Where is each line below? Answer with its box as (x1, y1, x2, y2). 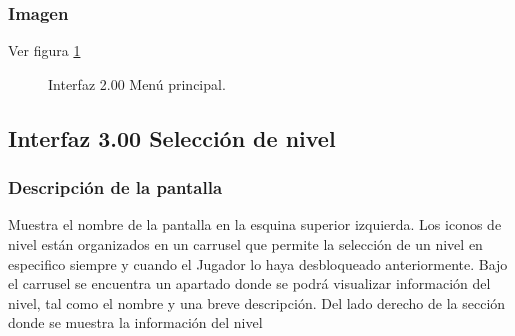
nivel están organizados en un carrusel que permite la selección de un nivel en (8, 234, 483, 254)
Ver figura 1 (8, 40, 81, 61)
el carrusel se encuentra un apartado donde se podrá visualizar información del (8, 273, 491, 294)
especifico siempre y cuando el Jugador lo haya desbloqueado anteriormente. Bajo (8, 253, 508, 274)
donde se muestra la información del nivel (8, 312, 263, 333)
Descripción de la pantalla (8, 175, 223, 200)
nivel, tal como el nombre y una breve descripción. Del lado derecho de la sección (8, 292, 506, 313)
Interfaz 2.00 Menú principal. (48, 73, 226, 94)
